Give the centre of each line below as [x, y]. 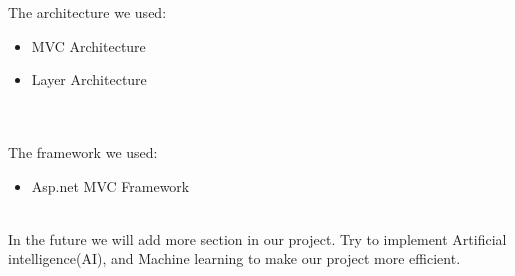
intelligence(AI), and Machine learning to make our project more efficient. [234, 258]
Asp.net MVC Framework [110, 185]
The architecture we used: [87, 12]
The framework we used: [83, 151]
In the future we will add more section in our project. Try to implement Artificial [257, 238]
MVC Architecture [88, 45]
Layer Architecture [89, 79]
